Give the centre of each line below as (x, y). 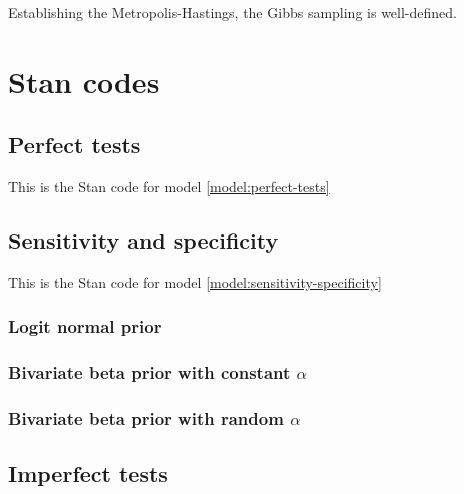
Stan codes (84, 80)
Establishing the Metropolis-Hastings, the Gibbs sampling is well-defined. (232, 12)
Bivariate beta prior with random (146, 418)
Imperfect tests (88, 473)
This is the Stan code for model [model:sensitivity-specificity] (195, 281)
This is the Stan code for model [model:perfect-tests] (169, 186)
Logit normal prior (85, 326)
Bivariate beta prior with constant (149, 372)
